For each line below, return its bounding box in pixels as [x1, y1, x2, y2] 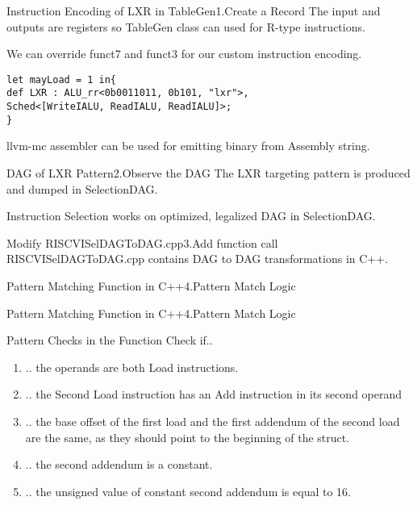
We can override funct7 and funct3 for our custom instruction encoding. [6, 45, 362, 62]
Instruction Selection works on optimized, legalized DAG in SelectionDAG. [6, 207, 376, 224]
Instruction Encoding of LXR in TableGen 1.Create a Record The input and [6, 2, 381, 19]
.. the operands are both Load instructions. [25, 358, 239, 375]
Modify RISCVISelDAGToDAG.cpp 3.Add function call [6, 234, 278, 251]
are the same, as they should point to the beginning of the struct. [25, 428, 350, 445]
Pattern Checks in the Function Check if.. [6, 332, 213, 348]
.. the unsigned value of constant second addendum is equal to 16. [25, 482, 351, 499]
